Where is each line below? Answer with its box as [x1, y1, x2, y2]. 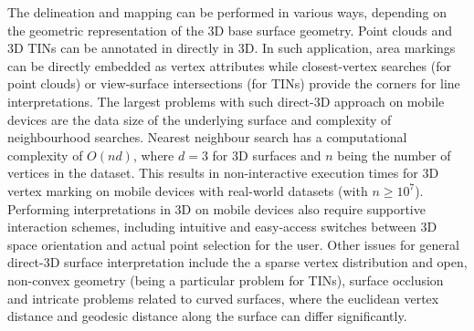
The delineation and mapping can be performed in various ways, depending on [7, 3, 447, 21]
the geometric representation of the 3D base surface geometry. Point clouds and [7, 20, 452, 39]
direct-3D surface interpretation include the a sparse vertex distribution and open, [7, 253, 468, 272]
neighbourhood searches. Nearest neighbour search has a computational [7, 128, 407, 147]
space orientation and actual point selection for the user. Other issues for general [7, 234, 459, 253]
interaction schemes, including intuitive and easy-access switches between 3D [7, 217, 437, 236]
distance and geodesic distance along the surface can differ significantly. [7, 306, 407, 326]
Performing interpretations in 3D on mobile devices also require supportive [7, 199, 426, 218]
